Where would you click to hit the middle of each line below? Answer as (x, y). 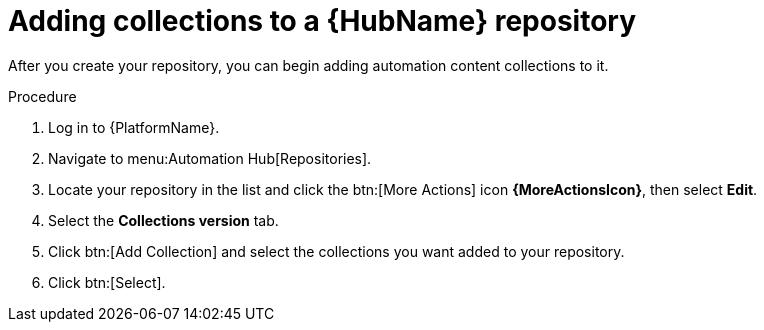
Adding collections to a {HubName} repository (322, 21)
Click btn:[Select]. (107, 282)
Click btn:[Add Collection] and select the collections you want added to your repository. (336, 251)
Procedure (42, 96)
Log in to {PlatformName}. (134, 127)
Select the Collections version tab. (163, 220)
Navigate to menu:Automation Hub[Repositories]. (210, 158)
